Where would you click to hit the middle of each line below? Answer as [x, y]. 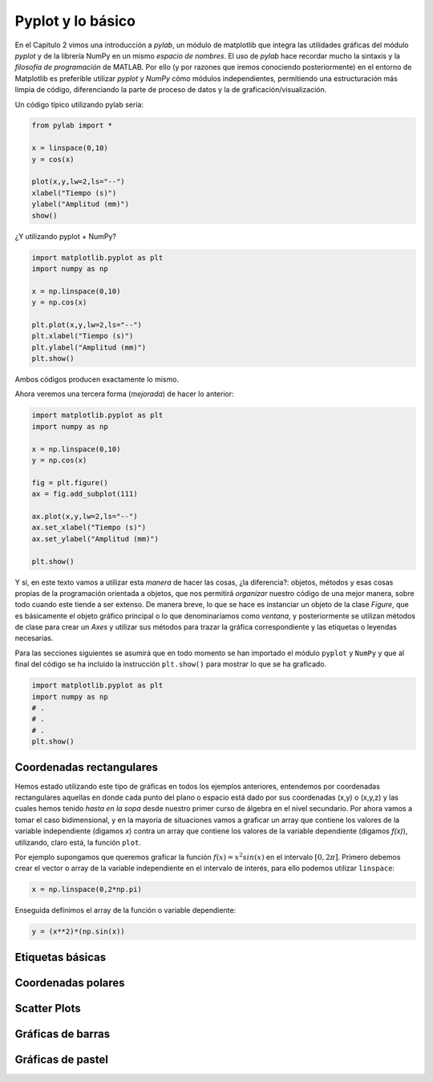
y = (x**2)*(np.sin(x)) [79, 932]
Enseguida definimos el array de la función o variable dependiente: [125, 910]
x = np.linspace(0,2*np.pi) [87, 890]
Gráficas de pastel [61, 1059]
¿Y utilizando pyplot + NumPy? [65, 236]
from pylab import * [72, 126]
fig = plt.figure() [70, 482]
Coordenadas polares [70, 983]
